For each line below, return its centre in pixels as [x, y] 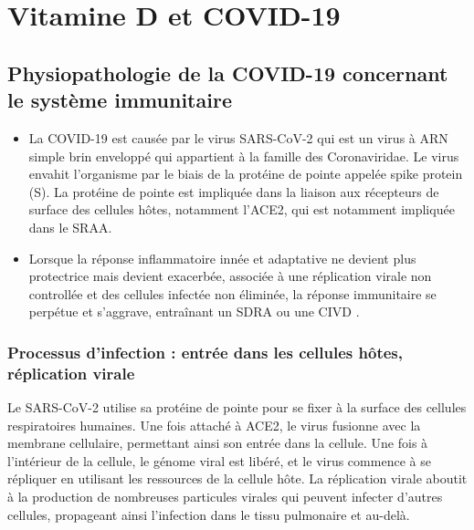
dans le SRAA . [70, 227]
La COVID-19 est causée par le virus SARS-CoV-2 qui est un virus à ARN [238, 137]
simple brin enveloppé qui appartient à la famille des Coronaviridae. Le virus [244, 156]
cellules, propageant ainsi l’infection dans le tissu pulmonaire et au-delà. [209, 514]
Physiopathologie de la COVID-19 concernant [228, 73]
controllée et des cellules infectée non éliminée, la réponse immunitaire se [232, 293]
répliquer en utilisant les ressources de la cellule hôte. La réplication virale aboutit [237, 478]
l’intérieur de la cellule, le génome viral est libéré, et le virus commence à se [219, 460]
